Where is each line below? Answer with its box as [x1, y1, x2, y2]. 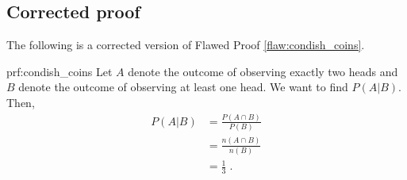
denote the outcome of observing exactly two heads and [128, 63, 398, 79]
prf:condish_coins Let [6, 63, 113, 79]
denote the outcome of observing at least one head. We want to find [18, 79, 348, 95]
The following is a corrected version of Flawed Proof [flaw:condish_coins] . [6, 36, 365, 53]
